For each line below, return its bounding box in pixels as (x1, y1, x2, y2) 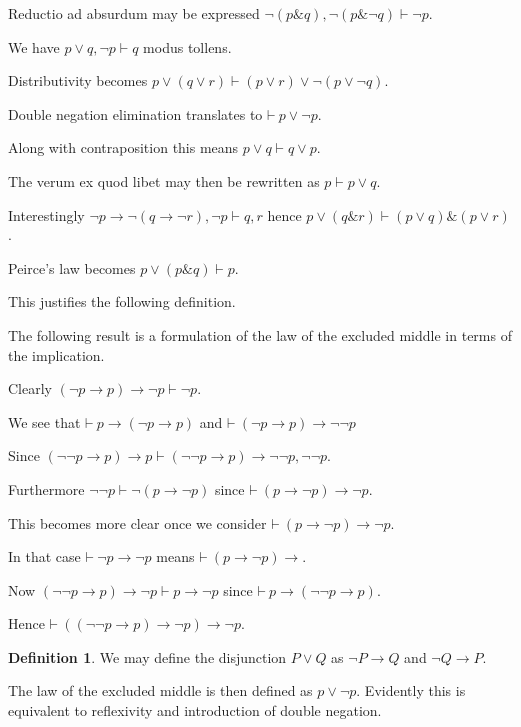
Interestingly (8, 204, 85, 225)
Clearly (8, 378, 52, 399)
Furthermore (8, 478, 85, 499)
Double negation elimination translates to (8, 103, 263, 124)
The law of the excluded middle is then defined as (8, 680, 313, 701)
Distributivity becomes (8, 70, 148, 91)
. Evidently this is (356, 680, 466, 701)
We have (8, 36, 60, 57)
